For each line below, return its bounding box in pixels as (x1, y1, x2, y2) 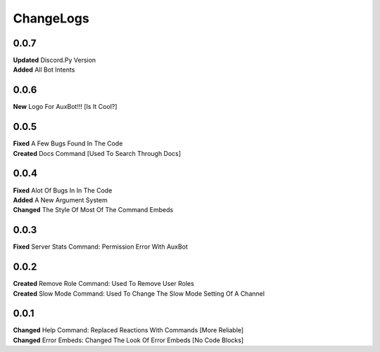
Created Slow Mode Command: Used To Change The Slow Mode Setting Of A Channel (13, 289, 265, 298)
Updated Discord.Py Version (13, 56, 96, 65)
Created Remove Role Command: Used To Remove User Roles (13, 280, 195, 288)
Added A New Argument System (13, 195, 108, 204)
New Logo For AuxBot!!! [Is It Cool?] (13, 103, 118, 111)
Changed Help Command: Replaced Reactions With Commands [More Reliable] (13, 326, 244, 334)
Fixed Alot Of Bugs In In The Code (13, 186, 113, 195)
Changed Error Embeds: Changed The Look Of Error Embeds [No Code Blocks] (13, 336, 244, 344)
